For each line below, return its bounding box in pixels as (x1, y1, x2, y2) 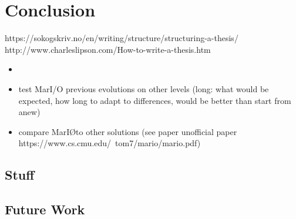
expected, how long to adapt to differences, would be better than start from (18, 94, 291, 106)
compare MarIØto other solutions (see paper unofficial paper (18, 125, 237, 137)
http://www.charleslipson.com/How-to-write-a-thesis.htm (5, 43, 211, 55)
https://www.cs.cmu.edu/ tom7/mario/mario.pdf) (18, 137, 201, 149)
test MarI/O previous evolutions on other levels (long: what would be (18, 82, 269, 95)
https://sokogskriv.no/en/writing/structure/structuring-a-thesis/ (5, 32, 238, 44)
